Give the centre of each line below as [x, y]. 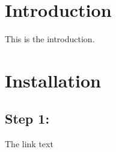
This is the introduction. [50, 39]
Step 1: [27, 119]
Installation [53, 80]
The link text [29, 144]
